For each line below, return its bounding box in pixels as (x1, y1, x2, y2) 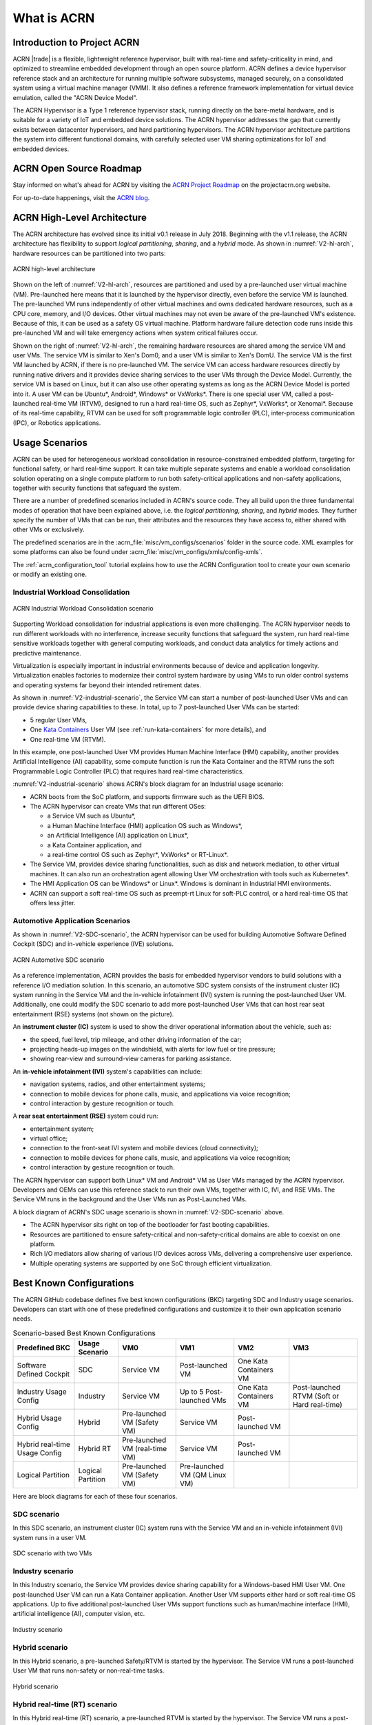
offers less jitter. (30, 898, 76, 907)
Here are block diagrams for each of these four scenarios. (12, 1492, 178, 1501)
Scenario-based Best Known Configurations (12, 1328, 156, 1338)
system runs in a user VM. (12, 1533, 87, 1541)
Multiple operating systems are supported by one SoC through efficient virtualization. (30, 1259, 272, 1268)
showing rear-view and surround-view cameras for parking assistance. (30, 1054, 232, 1063)
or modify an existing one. (12, 570, 87, 579)
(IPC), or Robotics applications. (12, 418, 101, 427)
